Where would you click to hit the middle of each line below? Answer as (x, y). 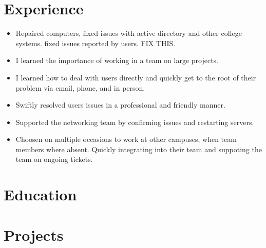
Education (40, 194)
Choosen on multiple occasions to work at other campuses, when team (126, 139)
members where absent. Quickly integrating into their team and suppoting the (139, 149)
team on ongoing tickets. (54, 159)
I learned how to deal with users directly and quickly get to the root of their (136, 77)
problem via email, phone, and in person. (80, 87)
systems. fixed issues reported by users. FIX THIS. (96, 43)
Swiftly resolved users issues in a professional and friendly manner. (120, 105)
